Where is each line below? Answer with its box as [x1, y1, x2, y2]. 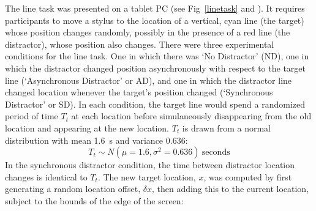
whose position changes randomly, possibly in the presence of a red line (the [5, 26, 290, 39]
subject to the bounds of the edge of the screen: [5, 194, 184, 207]
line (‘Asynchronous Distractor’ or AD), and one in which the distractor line [5, 73, 292, 86]
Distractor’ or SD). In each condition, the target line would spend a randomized [5, 97, 305, 110]
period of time [5, 109, 58, 122]
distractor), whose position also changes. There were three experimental [5, 37, 274, 50]
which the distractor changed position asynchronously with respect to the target [5, 61, 306, 74]
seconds [201, 148, 230, 157]
